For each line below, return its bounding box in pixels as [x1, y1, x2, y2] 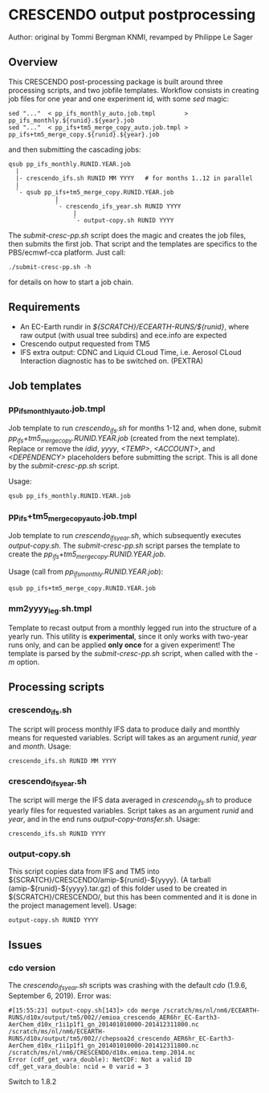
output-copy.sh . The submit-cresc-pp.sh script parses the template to [8, 540, 241, 551]
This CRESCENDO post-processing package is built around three [8, 76, 223, 86]
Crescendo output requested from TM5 [19, 339, 151, 349]
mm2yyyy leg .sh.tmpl [8, 602, 92, 616]
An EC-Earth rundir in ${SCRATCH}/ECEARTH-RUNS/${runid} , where [19, 321, 250, 331]
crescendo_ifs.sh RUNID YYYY [8, 830, 106, 838]
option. [16, 657, 40, 667]
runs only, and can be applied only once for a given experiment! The [8, 640, 235, 650]
